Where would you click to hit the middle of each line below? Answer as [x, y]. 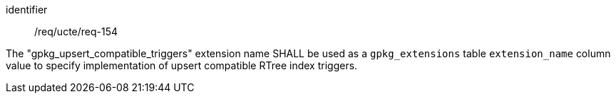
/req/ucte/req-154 [76, 31]
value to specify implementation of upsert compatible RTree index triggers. [182, 65]
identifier [27, 10]
